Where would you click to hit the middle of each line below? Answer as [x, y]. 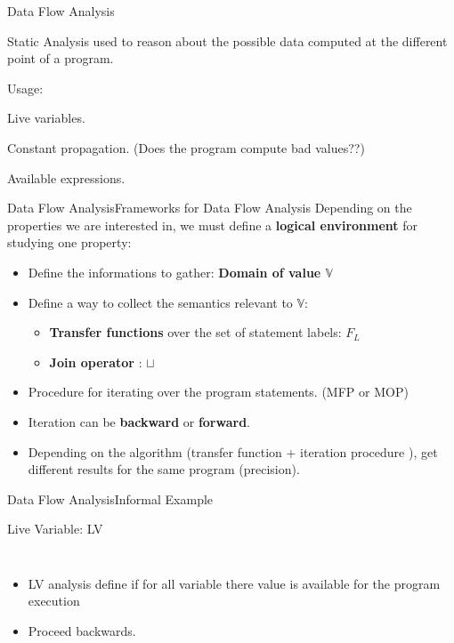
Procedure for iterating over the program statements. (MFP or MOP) [218, 392]
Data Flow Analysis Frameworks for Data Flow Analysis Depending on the [210, 208]
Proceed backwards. [82, 631]
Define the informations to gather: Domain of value [174, 272]
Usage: [25, 88]
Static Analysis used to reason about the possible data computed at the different [227, 40]
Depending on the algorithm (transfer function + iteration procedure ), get [233, 451]
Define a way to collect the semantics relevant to [160, 302]
